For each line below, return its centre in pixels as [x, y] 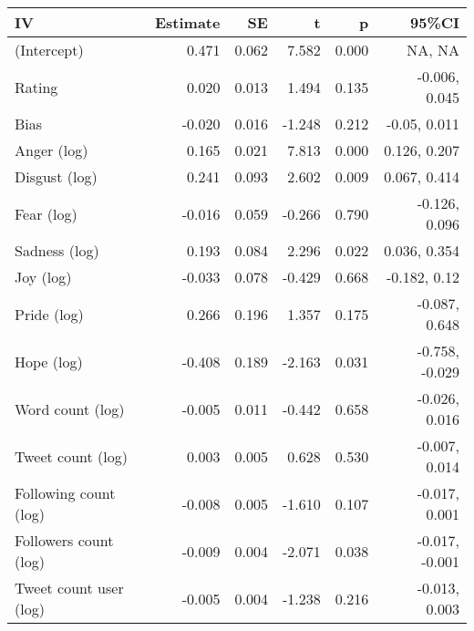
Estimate [187, 22]
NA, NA [433, 50]
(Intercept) [49, 50]
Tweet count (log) [71, 456]
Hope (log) [49, 361]
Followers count [64, 540]
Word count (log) [70, 409]
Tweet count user [69, 588]
